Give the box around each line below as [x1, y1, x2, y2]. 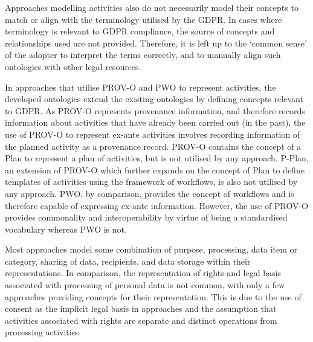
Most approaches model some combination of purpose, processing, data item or [5, 243, 297, 256]
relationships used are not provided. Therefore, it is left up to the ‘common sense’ [5, 36, 307, 49]
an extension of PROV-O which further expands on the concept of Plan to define [5, 163, 305, 176]
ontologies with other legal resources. [5, 60, 141, 73]
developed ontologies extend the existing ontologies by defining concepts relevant [5, 92, 303, 105]
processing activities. [5, 326, 82, 338]
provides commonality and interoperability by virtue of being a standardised [5, 211, 288, 224]
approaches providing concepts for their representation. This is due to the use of [5, 290, 302, 303]
